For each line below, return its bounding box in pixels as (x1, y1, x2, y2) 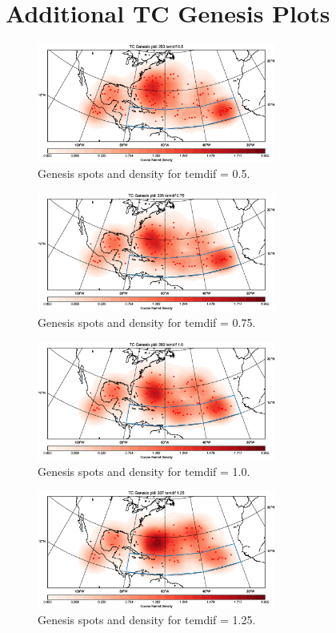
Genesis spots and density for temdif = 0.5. (38, 165, 250, 182)
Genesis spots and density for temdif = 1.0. (38, 462, 250, 479)
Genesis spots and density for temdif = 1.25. (38, 611, 256, 628)
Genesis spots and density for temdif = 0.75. (38, 313, 256, 330)
